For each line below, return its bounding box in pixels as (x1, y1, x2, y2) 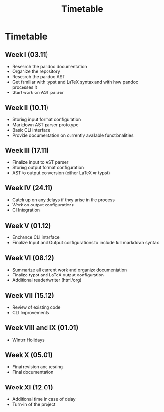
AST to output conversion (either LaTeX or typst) (12, 170, 110, 176)
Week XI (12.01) (5, 383, 54, 391)
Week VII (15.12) (5, 291, 55, 299)
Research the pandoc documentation (12, 64, 87, 69)
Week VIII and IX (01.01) (5, 324, 79, 332)
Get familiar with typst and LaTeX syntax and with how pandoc (12, 79, 139, 85)
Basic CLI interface (12, 127, 51, 133)
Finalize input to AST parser (12, 159, 69, 165)
